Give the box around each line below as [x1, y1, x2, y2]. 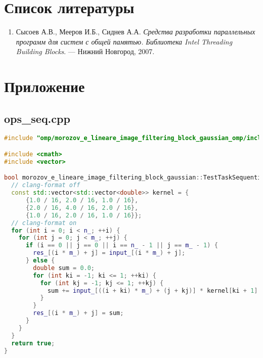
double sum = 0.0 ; [33, 264, 95, 272]
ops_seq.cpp [4, 110, 70, 126]
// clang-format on [11, 219, 77, 227]
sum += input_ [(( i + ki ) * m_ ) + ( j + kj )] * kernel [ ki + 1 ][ [47, 287, 261, 294]
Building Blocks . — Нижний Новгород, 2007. [16, 46, 155, 57]
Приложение [4, 76, 85, 97]
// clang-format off [11, 182, 80, 189]
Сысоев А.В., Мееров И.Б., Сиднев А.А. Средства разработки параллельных [16, 26, 255, 37]
